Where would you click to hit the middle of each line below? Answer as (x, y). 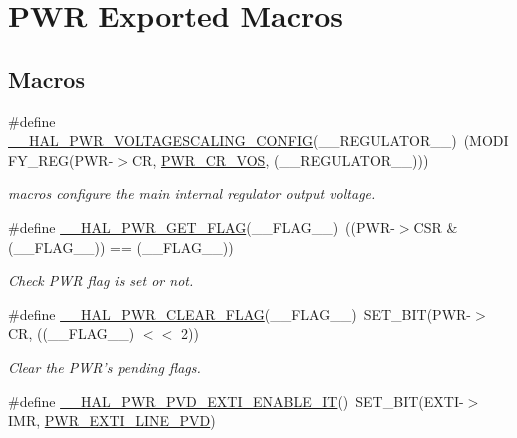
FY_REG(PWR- (61, 159)
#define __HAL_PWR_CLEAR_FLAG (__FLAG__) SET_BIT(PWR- (240, 313)
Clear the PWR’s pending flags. (104, 366)
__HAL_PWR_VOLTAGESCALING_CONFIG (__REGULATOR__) (232, 140)
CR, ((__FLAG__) (71, 333)
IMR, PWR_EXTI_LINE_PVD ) (112, 420)
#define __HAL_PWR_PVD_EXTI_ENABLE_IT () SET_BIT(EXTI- (236, 400)
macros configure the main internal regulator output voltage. (192, 193)
